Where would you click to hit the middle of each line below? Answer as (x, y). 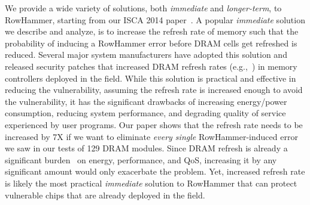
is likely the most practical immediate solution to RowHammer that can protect (151, 183)
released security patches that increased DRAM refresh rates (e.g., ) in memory (151, 66)
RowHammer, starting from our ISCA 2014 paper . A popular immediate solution (155, 19)
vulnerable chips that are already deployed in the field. (105, 195)
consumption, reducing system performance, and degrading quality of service (145, 113)
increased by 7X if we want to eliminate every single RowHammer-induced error (151, 136)
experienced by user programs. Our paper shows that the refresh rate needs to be (154, 124)
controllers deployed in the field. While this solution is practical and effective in (151, 78)
